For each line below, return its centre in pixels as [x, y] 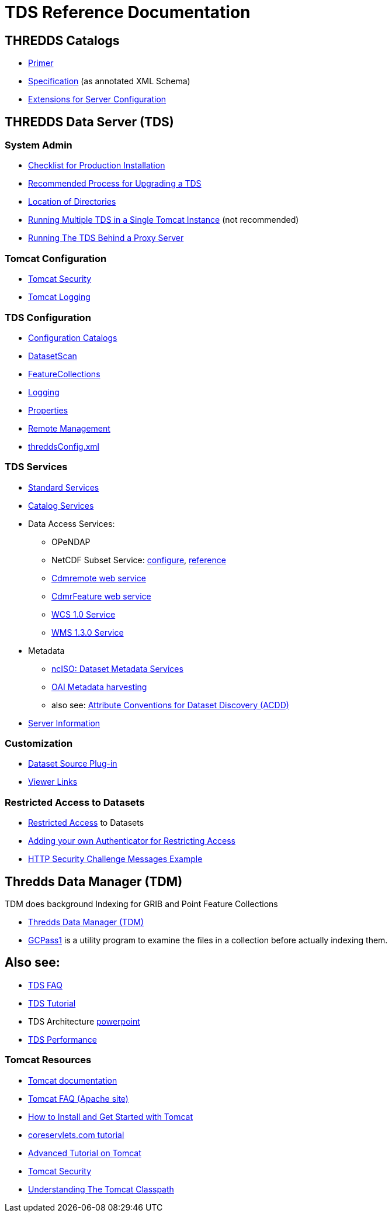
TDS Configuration [48, 317]
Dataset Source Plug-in [73, 764]
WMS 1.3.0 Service [88, 632]
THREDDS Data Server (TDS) [89, 122]
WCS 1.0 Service [84, 614]
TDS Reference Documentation [128, 12]
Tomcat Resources [48, 1060]
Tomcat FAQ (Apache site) [78, 1098]
